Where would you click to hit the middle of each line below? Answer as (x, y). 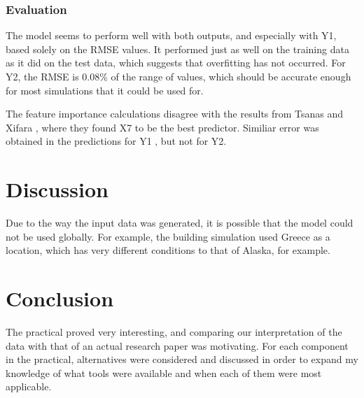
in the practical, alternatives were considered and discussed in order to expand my (182, 359)
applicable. (29, 386)
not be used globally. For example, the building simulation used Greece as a (168, 236)
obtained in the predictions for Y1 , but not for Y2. (116, 141)
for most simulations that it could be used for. (105, 90)
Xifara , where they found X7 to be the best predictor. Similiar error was (162, 127)
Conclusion (60, 298)
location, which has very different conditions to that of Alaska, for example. (168, 250)
